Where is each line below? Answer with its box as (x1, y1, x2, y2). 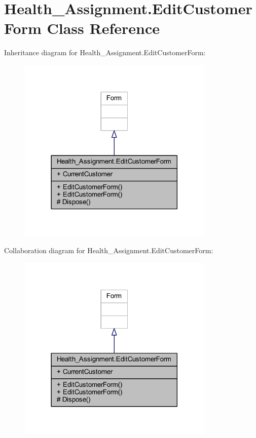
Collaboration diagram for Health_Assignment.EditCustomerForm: (4, 245, 213, 256)
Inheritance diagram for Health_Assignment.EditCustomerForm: (4, 47, 206, 58)
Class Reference (47, 18, 160, 38)
